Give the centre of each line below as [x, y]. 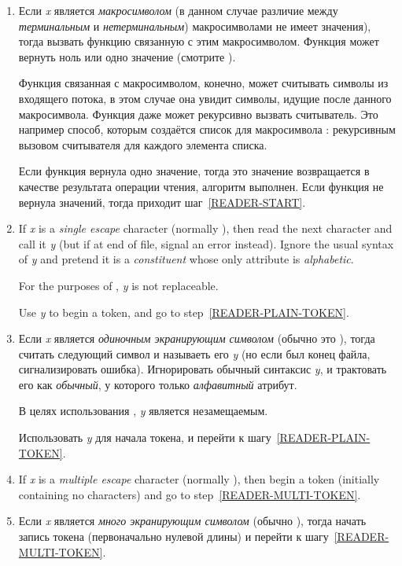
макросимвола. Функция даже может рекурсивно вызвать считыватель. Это [198, 114]
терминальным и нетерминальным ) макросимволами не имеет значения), [195, 26]
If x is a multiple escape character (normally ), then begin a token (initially [199, 479]
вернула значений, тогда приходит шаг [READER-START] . [162, 202]
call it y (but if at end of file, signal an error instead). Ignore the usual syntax [206, 243]
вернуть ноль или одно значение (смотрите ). [127, 56]
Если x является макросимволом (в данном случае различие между [178, 10]
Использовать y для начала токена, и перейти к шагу [145, 437]
